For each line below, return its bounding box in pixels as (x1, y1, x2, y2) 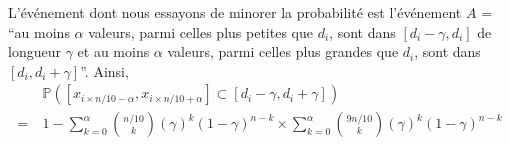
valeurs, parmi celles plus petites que (88, 21, 313, 42)
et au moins (77, 41, 150, 62)
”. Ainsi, (80, 60, 129, 81)
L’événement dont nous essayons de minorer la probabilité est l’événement (8, 2, 462, 22)
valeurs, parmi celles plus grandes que (167, 41, 399, 62)
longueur (8, 41, 61, 62)
